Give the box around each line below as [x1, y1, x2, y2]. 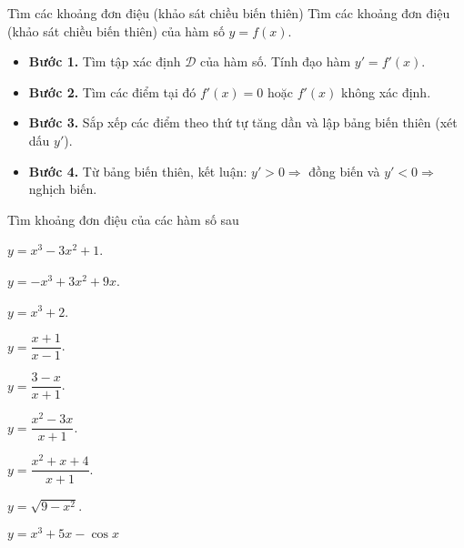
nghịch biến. [28, 179, 97, 198]
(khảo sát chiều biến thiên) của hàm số [7, 21, 225, 40]
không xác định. [341, 82, 431, 101]
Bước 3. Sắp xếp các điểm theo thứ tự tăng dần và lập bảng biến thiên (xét [28, 113, 458, 132]
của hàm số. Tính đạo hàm [200, 52, 351, 71]
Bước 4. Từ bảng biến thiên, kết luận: [28, 161, 247, 180]
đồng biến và [308, 161, 380, 180]
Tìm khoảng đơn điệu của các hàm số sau [7, 209, 239, 228]
